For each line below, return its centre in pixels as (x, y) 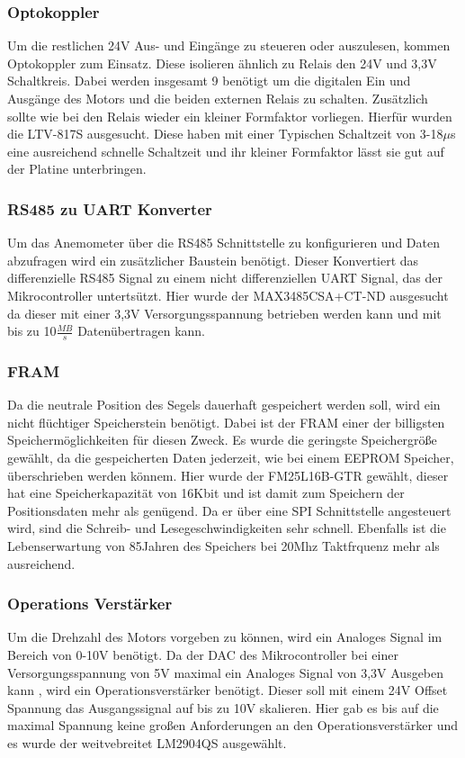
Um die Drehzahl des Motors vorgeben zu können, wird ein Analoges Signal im (225, 637)
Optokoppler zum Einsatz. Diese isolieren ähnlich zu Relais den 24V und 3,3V (222, 63)
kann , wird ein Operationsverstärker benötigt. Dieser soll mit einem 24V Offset (228, 690)
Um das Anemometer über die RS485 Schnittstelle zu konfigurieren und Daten (224, 243)
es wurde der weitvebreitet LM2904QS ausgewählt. (147, 742)
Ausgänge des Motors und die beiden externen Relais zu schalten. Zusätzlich (218, 98)
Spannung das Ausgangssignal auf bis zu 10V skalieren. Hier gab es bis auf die (223, 707)
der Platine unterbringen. (77, 169)
